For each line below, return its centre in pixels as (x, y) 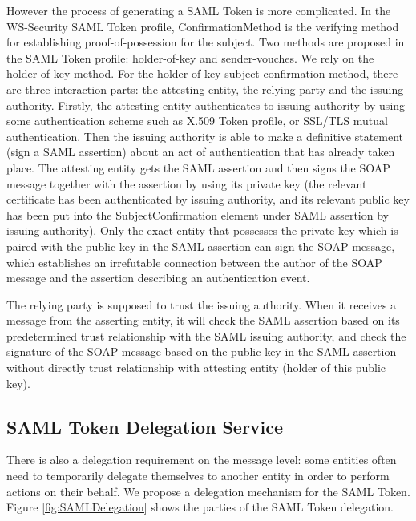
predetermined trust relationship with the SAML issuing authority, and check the (206, 335)
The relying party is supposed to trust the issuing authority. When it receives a (202, 304)
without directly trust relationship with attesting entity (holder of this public (196, 368)
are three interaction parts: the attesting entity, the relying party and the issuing (205, 89)
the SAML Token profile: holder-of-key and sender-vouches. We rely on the (190, 57)
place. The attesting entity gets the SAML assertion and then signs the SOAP (198, 167)
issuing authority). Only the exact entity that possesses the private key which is (202, 230)
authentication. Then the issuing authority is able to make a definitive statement (205, 136)
